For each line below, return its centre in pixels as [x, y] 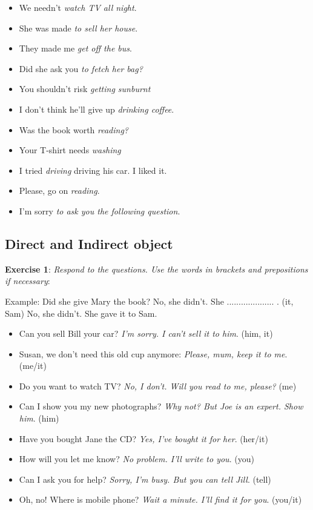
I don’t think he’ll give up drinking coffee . [97, 109]
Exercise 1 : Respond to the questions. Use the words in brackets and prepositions [156, 269]
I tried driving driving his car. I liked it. [93, 170]
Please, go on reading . [59, 190]
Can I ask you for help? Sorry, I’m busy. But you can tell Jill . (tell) [145, 479]
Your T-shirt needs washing [70, 150]
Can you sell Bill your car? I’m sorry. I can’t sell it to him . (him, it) [146, 333]
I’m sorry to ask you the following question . [100, 210]
